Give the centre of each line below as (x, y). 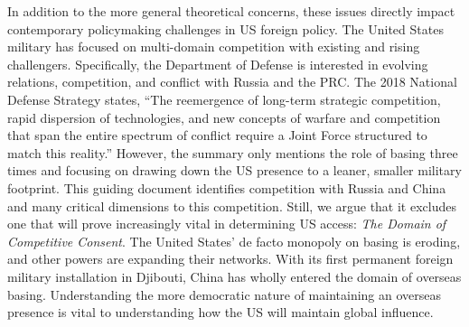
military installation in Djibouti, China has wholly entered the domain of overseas (234, 276)
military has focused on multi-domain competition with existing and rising (214, 47)
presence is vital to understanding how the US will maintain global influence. (220, 312)
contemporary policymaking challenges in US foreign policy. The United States (225, 28)
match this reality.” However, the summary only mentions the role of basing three (233, 152)
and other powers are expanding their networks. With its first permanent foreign (230, 259)
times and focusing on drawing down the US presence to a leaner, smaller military (234, 170)
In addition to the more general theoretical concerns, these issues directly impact (231, 11)
